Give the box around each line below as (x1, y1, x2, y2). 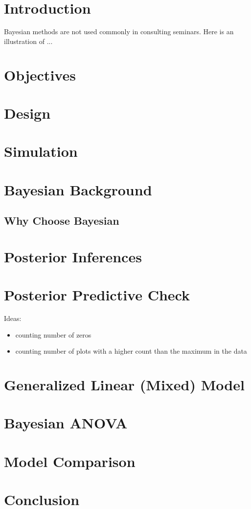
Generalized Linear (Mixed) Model (4, 375, 245, 395)
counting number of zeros (15, 329, 91, 339)
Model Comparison (4, 451, 136, 471)
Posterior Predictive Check (4, 285, 190, 305)
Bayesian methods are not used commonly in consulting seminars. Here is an (4, 26, 234, 37)
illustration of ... (4, 36, 53, 46)
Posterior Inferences (4, 246, 142, 266)
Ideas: (4, 313, 22, 323)
